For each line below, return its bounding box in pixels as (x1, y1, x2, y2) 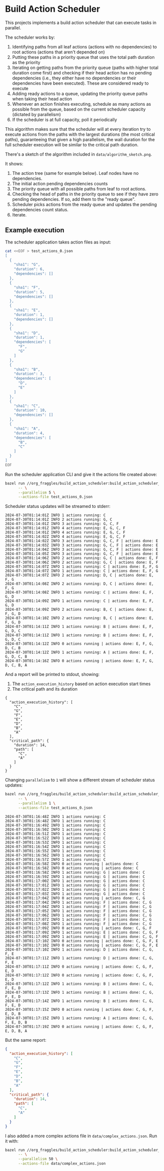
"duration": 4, (14, 430, 45, 435)
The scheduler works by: (5, 34, 55, 40)
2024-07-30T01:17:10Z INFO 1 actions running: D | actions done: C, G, (5, 947, 154, 952)
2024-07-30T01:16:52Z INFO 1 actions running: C (5, 836, 106, 840)
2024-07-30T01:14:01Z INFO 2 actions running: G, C (5, 517, 112, 522)
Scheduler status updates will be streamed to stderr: (5, 503, 111, 509)
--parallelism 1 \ (18, 801, 56, 806)
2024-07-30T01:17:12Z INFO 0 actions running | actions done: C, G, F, (5, 973, 154, 978)
